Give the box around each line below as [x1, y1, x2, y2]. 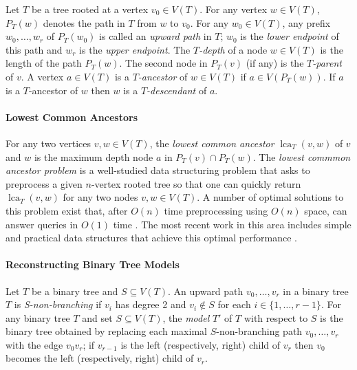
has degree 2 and [115, 297, 186, 312]
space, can [304, 203, 347, 217]
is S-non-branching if [14, 297, 102, 312]
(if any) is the [246, 56, 304, 70]
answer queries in [6, 217, 78, 231]
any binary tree [6, 310, 70, 325]
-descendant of [147, 83, 207, 97]
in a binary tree [283, 283, 349, 298]
